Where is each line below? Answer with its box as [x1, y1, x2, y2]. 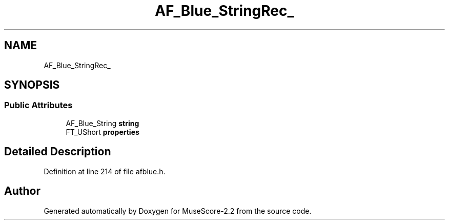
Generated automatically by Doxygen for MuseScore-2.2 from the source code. [44, 206, 312, 215]
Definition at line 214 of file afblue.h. [44, 167, 166, 176]
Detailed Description [4, 145, 111, 158]
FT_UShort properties [66, 127, 139, 136]
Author [4, 185, 40, 198]
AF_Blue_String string [66, 118, 139, 128]
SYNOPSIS [4, 78, 60, 92]
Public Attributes [4, 100, 73, 111]
